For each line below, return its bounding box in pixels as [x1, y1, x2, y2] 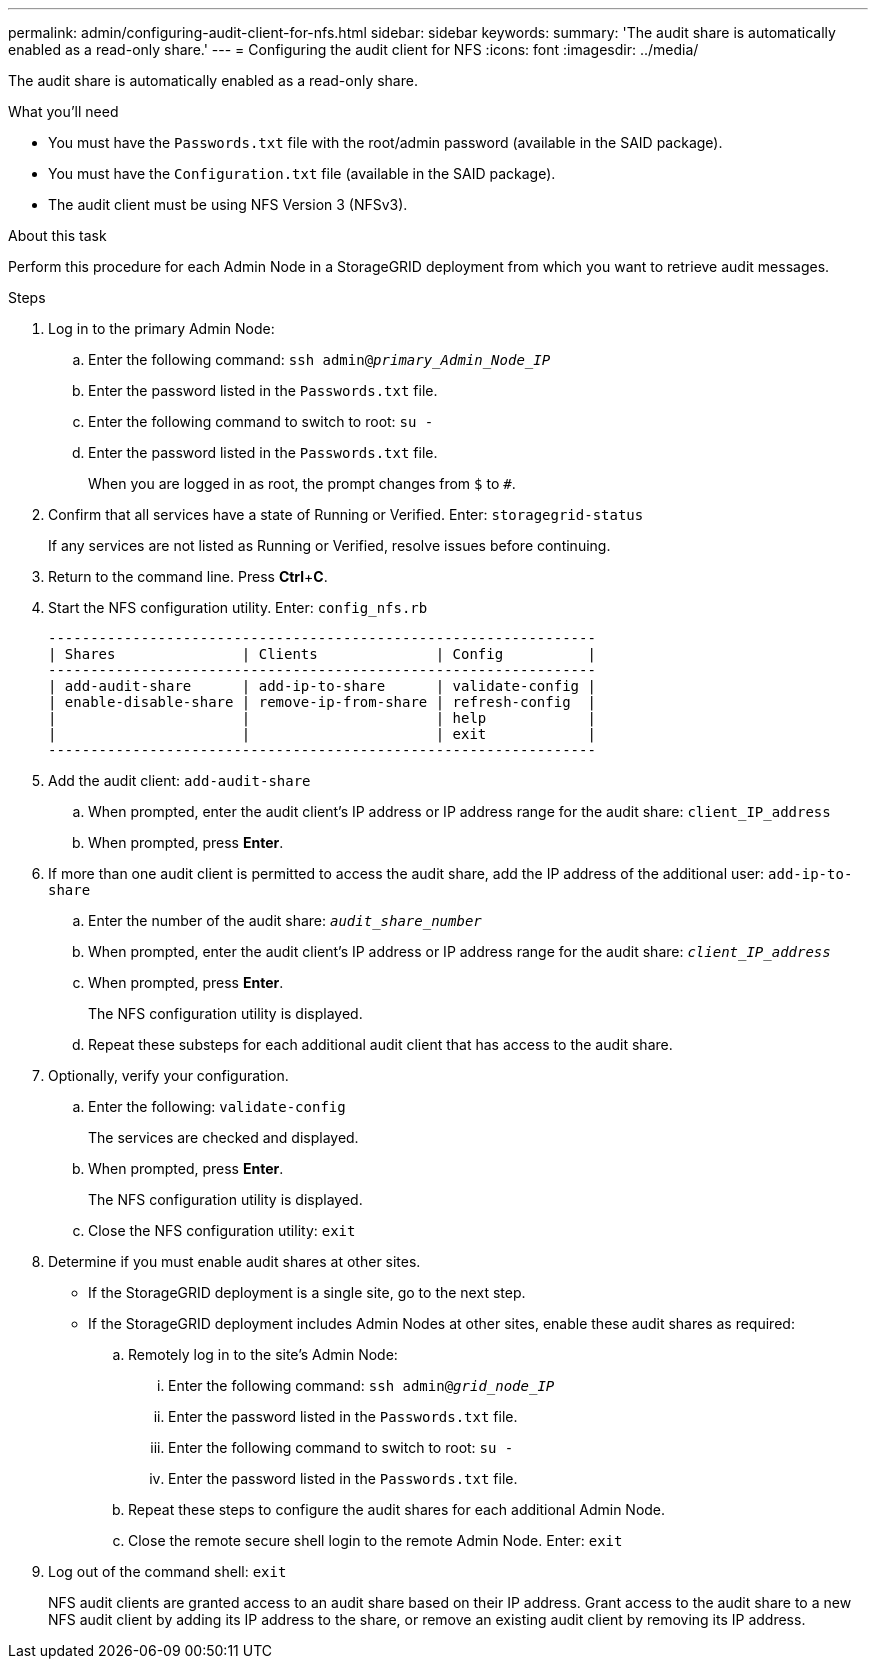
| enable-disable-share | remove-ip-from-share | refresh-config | [48, 694, 596, 710]
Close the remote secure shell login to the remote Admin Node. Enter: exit [128, 1532, 623, 1549]
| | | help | [48, 710, 596, 726]
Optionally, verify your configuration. [48, 1067, 289, 1084]
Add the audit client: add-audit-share [48, 772, 311, 789]
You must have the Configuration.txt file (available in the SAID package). [48, 165, 556, 182]
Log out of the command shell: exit [48, 1563, 287, 1580]
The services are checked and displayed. [88, 1129, 359, 1146]
